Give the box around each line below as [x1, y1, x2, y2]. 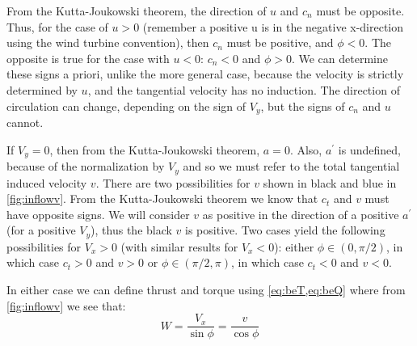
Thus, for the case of [6, 18, 108, 35]
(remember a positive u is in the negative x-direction [142, 18, 404, 35]
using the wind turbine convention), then [6, 34, 209, 51]
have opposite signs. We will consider [6, 205, 190, 222]
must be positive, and [226, 34, 334, 51]
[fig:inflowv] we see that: [6, 297, 126, 314]
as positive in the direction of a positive [202, 205, 399, 222]
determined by [6, 81, 78, 98]
